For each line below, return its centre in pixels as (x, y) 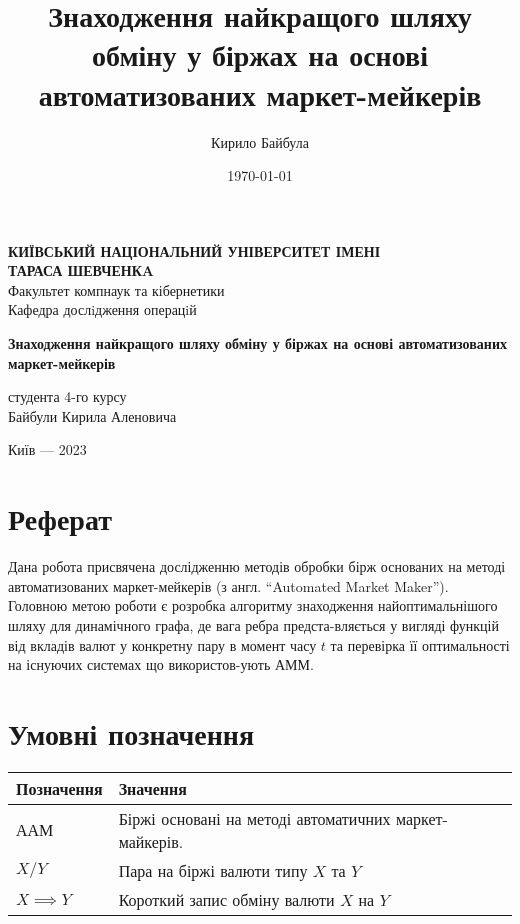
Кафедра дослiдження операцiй (102, 309)
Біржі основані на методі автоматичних (254, 818)
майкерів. (151, 841)
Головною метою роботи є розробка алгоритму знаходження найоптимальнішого (253, 605)
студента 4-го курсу (67, 396)
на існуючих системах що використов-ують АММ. (161, 664)
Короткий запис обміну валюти (226, 899)
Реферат (60, 518)
